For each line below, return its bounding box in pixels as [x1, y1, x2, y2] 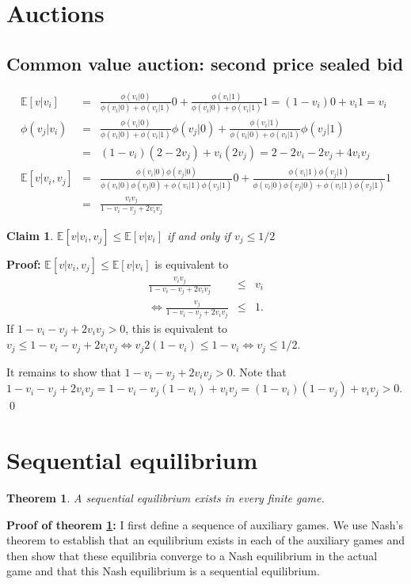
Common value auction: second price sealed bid [6, 51, 404, 75]
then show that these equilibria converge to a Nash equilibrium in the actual [6, 547, 378, 563]
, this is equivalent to [125, 319, 228, 336]
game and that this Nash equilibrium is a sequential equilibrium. [6, 563, 320, 579]
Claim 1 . [6, 227, 54, 244]
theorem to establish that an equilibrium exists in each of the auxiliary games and [6, 532, 405, 548]
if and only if [167, 227, 230, 244]
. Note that [232, 363, 287, 380]
